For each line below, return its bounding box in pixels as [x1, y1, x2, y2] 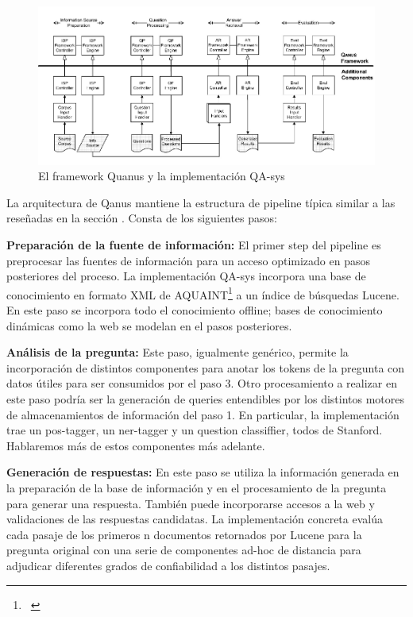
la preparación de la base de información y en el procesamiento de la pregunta [6, 479, 387, 496]
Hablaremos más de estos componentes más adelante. [6, 437, 265, 453]
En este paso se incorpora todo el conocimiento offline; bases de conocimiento [6, 302, 383, 318]
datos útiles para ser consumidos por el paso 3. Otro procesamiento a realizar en [6, 375, 397, 391]
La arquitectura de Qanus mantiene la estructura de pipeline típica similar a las [6, 194, 396, 210]
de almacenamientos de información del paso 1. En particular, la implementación [6, 406, 399, 422]
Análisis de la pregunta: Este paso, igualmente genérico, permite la [6, 344, 349, 361]
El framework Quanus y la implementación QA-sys [38, 168, 285, 184]
